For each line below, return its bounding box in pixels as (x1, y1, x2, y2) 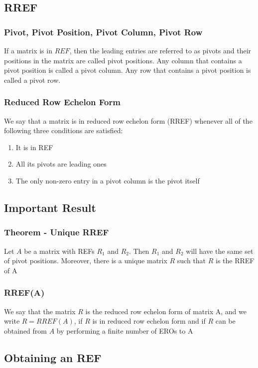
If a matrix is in (4, 45, 52, 55)
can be (215, 316, 236, 326)
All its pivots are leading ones (15, 159, 107, 169)
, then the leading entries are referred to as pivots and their (69, 45, 252, 55)
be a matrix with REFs (24, 245, 95, 256)
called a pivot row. (4, 74, 61, 85)
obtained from (4, 325, 47, 336)
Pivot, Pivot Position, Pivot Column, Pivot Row (4, 25, 203, 38)
